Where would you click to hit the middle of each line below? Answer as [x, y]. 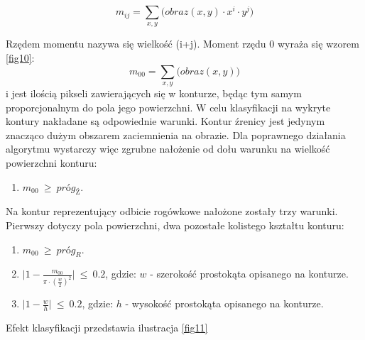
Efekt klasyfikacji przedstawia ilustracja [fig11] [107, 328]
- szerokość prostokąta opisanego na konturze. [249, 274]
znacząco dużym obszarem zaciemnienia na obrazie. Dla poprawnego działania [176, 135]
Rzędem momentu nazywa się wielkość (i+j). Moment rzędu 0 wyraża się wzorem [182, 44]
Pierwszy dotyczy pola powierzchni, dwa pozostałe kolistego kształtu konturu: [175, 225]
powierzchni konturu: [51, 163]
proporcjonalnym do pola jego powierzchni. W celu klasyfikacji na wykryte [168, 107]
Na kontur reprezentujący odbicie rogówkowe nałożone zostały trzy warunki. [172, 211]
